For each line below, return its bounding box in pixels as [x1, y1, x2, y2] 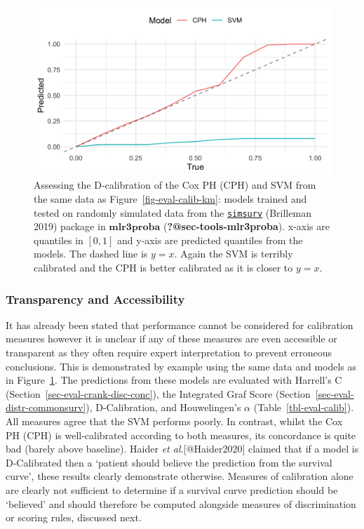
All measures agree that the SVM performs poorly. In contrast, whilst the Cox [6, 414, 343, 428]
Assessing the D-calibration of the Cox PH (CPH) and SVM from [34, 178, 316, 192]
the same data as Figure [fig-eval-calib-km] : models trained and [34, 192, 307, 206]
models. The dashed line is [34, 246, 148, 261]
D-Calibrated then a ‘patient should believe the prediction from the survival [6, 455, 332, 469]
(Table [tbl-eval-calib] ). [253, 400, 354, 415]
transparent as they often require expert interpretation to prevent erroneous [6, 345, 332, 360]
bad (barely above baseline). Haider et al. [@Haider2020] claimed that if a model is [6, 441, 359, 456]
